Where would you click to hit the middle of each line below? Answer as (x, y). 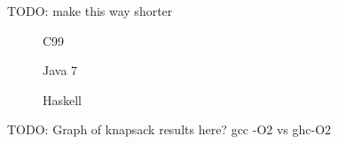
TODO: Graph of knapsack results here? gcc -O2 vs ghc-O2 (169, 129)
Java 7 (60, 70)
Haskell (63, 99)
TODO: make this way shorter (90, 11)
